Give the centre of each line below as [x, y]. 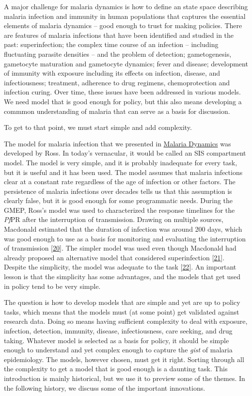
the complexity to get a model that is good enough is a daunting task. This [116, 369]
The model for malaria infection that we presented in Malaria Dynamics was [118, 143]
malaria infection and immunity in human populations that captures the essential [125, 16]
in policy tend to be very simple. [52, 286]
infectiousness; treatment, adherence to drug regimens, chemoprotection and [117, 82]
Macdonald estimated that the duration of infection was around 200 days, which [123, 229]
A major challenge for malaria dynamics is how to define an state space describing [126, 6]
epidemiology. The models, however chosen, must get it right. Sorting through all [124, 359]
